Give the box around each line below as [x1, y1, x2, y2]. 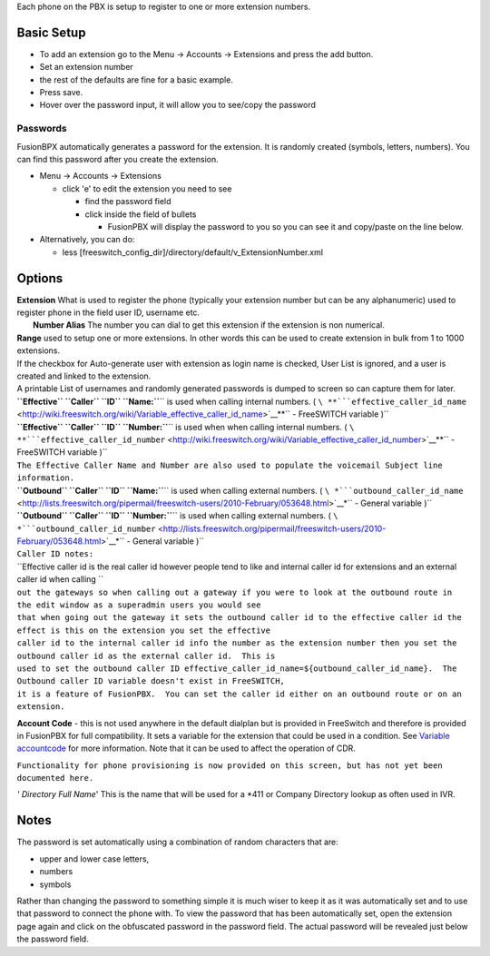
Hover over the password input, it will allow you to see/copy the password [39, 100, 317, 111]
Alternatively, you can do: [39, 234, 135, 245]
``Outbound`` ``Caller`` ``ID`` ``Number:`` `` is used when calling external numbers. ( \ [16, 510, 339, 521]
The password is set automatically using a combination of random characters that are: [16, 836, 339, 848]
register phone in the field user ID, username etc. [16, 307, 200, 318]
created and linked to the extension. [16, 370, 152, 381]
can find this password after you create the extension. [16, 154, 220, 164]
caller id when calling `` [16, 574, 104, 585]
